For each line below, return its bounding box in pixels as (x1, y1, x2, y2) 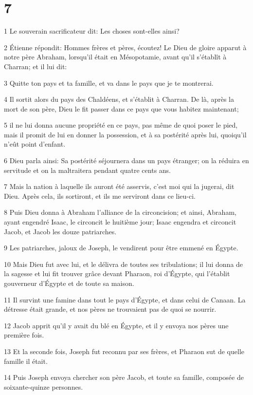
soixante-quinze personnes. (4, 381, 83, 392)
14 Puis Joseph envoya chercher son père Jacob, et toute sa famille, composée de (4, 372, 244, 382)
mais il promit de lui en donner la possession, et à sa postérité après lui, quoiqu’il (4, 129, 247, 139)
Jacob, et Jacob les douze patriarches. (4, 226, 117, 236)
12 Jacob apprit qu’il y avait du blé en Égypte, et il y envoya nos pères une (4, 320, 229, 330)
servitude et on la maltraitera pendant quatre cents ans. (4, 165, 171, 175)
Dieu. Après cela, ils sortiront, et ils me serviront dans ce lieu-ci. (4, 190, 196, 201)
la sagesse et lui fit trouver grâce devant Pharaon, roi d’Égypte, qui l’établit (4, 268, 230, 279)
